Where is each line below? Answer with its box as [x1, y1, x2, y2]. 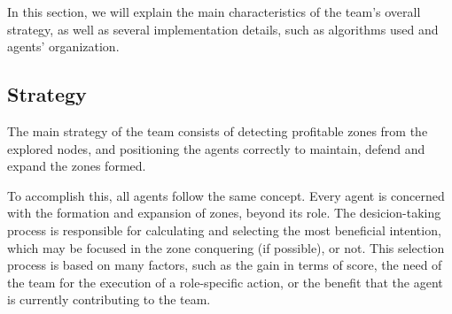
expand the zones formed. [7, 157, 146, 175]
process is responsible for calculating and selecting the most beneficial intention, [7, 220, 441, 239]
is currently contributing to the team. [7, 290, 211, 309]
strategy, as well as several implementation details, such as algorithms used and [7, 19, 439, 38]
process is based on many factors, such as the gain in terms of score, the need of [7, 256, 442, 274]
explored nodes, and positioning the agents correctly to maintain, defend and [7, 139, 425, 157]
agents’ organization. [7, 37, 120, 56]
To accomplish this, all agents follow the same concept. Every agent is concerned [7, 186, 445, 204]
